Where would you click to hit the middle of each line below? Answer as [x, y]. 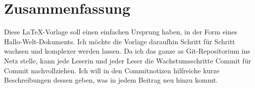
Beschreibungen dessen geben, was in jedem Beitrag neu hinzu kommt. [111, 80]
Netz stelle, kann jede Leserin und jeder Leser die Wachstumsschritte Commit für [128, 60]
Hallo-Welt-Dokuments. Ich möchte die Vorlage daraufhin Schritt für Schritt [120, 41]
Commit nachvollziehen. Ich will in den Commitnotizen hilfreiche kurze [112, 70]
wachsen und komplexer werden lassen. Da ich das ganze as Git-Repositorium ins [127, 51]
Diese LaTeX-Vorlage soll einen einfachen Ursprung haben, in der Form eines [121, 32]
